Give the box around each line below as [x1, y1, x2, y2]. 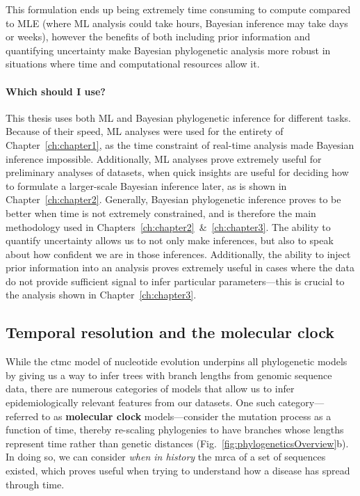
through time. [6, 477, 65, 491]
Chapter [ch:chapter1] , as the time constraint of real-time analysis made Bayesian [6, 137, 354, 152]
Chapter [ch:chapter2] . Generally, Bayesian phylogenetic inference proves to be [6, 192, 341, 207]
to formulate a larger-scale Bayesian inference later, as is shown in [6, 178, 287, 193]
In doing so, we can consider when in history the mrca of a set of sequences [6, 449, 326, 464]
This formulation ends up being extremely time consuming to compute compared [6, 2, 351, 16]
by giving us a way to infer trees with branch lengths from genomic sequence [6, 367, 332, 382]
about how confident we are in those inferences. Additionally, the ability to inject [6, 246, 351, 261]
